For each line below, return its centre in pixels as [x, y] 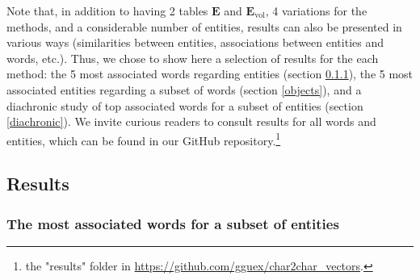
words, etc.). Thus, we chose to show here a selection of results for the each [193, 58]
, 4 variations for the [316, 10]
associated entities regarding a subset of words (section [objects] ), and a [184, 89]
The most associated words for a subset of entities [173, 223]
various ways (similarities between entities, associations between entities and [195, 42]
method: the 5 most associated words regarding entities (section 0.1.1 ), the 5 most [210, 74]
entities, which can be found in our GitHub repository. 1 [144, 139]
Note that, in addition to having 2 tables [107, 10]
